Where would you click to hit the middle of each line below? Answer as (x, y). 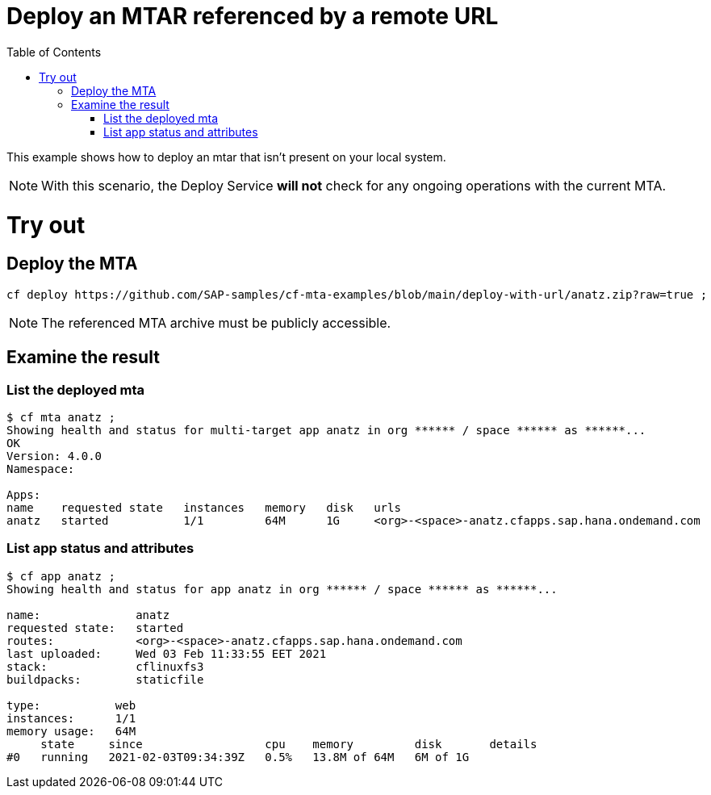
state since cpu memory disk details (289, 744)
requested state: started (95, 628)
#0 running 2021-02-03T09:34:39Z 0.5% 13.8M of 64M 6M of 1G (238, 757)
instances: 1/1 (71, 718)
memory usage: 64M (71, 731)
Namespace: (41, 469)
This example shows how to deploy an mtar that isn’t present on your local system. (226, 157)
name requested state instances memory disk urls (204, 507)
